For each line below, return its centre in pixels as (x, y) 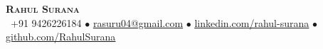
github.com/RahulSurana (61, 37)
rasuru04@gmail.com (138, 22)
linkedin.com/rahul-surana (252, 22)
